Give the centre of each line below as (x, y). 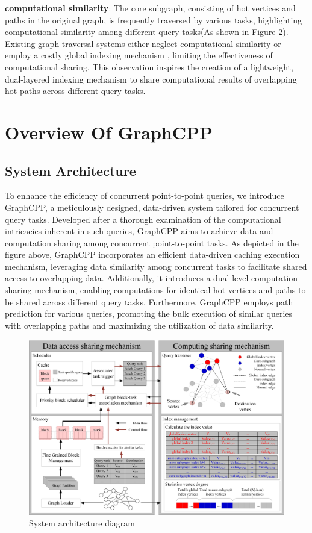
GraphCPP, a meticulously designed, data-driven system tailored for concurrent (152, 207)
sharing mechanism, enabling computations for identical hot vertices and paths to (155, 290)
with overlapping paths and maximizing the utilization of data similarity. (139, 325)
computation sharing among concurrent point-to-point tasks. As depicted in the (152, 242)
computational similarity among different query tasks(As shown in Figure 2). (147, 32)
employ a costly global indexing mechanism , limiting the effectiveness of (139, 55)
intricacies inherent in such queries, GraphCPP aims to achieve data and (139, 231)
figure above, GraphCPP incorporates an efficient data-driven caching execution (152, 254)
